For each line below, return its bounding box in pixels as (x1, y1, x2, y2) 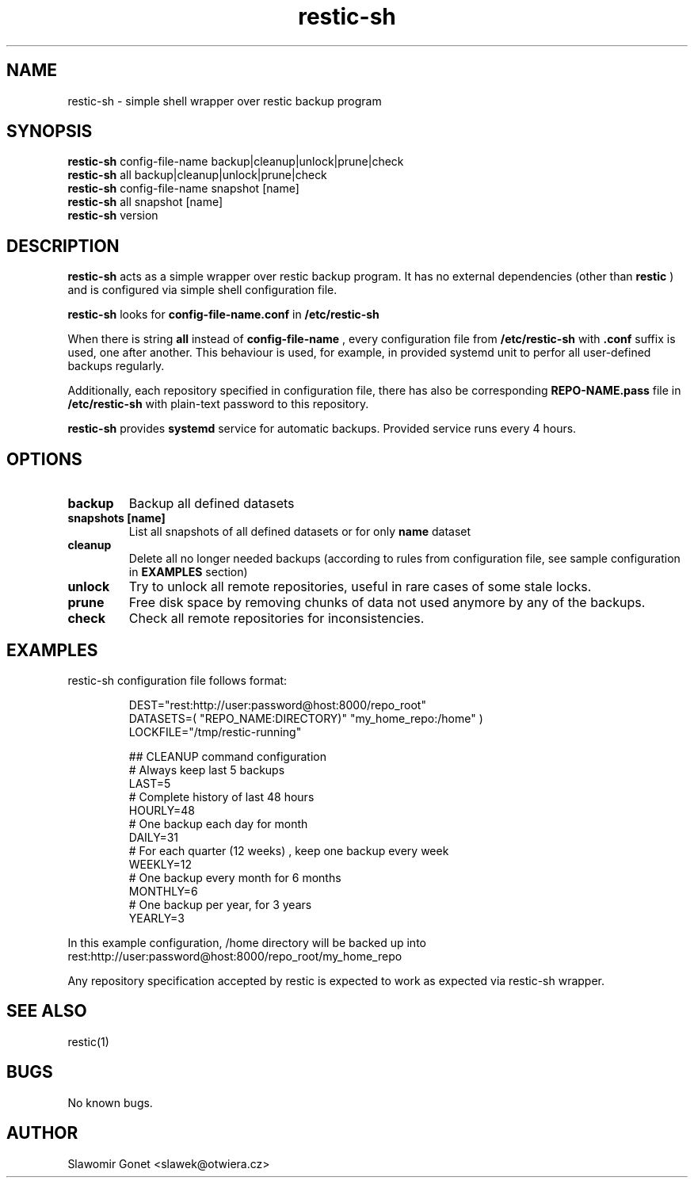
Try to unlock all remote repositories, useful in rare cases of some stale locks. (128, 579, 592, 595)
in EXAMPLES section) (128, 565, 248, 579)
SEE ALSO (6, 1001, 87, 1022)
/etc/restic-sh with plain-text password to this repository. (67, 397, 369, 411)
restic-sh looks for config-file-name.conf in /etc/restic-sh (67, 307, 379, 322)
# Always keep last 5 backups (128, 762, 285, 777)
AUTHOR (6, 1123, 78, 1144)
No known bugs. (67, 1095, 153, 1110)
